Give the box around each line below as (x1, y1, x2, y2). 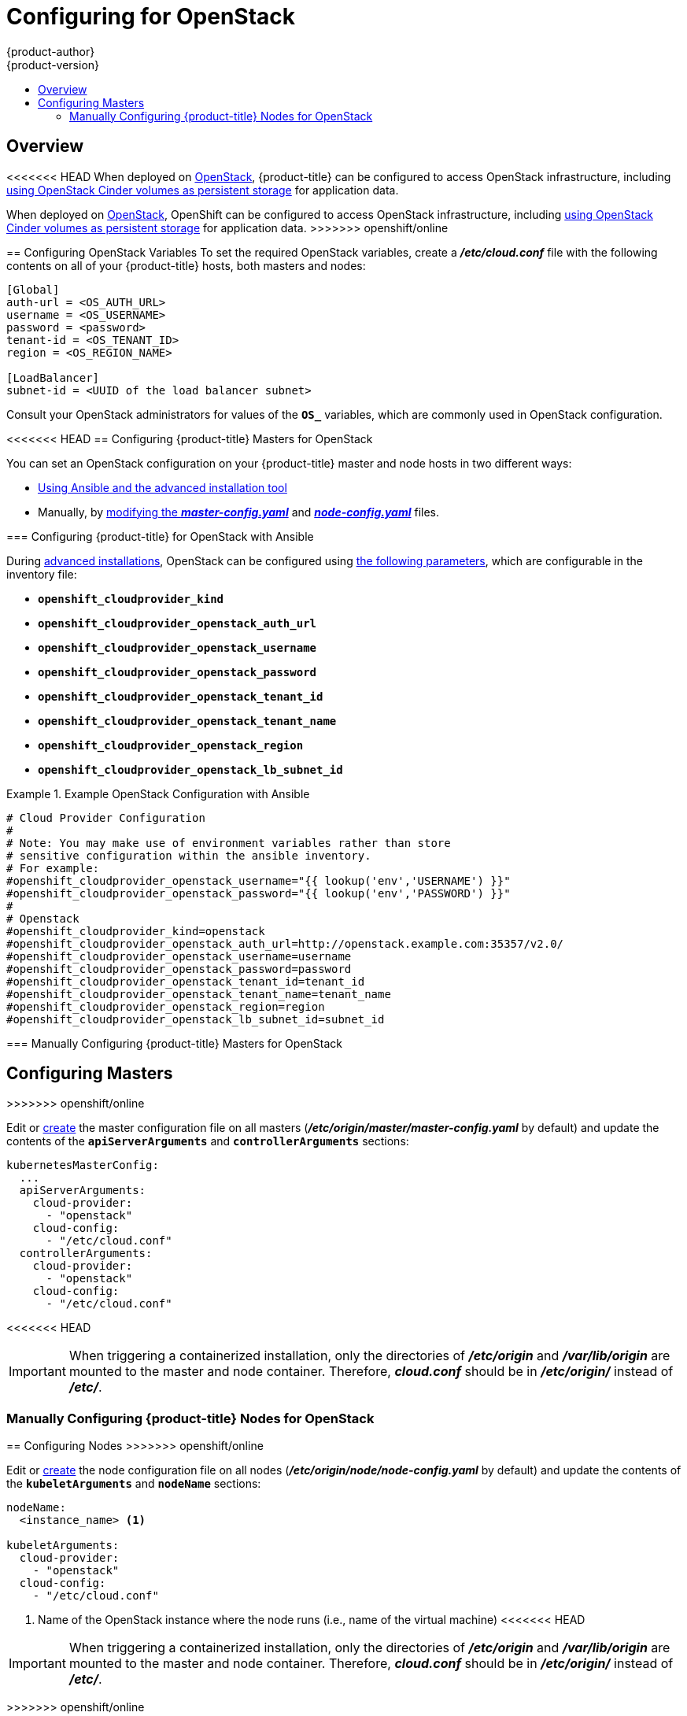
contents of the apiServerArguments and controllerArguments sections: (6, 1134, 409, 1148)
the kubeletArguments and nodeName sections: (6, 1477, 261, 1491)
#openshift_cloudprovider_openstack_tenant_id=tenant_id (6, 974, 365, 988)
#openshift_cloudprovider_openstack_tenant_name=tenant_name (6, 987, 391, 1000)
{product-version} (6, 57, 100, 72)
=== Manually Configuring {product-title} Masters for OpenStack (6, 1036, 342, 1050)
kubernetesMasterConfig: (6, 1159, 159, 1172)
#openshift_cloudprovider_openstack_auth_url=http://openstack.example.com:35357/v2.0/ (6, 937, 564, 950)
